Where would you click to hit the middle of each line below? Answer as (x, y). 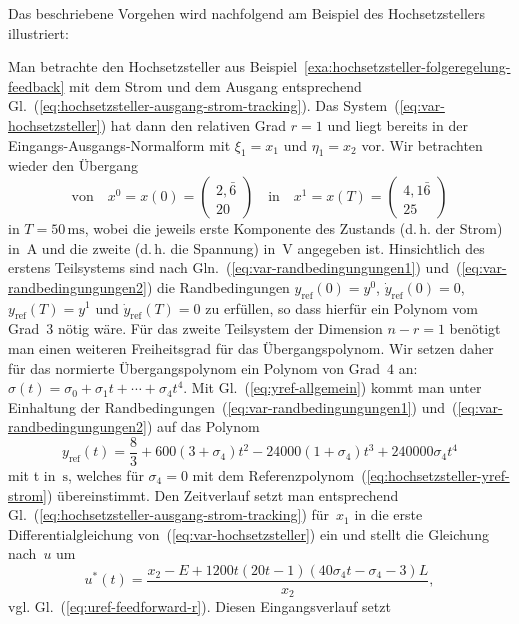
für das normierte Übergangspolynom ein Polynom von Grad (194, 367)
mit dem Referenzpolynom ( (279, 474)
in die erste (388, 514)
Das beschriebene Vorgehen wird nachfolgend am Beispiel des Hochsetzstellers (247, 13)
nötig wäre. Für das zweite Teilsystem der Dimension (220, 328)
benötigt (475, 328)
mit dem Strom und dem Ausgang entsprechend (215, 85)
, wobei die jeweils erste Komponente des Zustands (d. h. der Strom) (293, 227)
